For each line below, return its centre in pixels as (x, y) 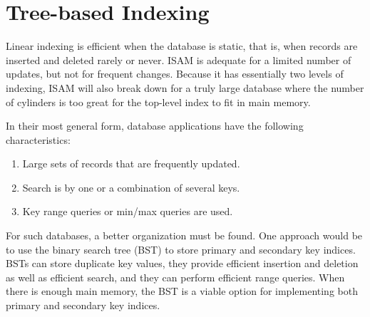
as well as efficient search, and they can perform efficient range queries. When (175, 277)
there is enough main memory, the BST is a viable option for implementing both (182, 291)
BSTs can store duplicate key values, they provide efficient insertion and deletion (182, 263)
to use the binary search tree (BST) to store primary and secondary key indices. (181, 249)
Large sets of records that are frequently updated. (131, 163)
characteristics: (38, 139)
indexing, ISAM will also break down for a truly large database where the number (185, 87)
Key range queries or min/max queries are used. (128, 211)
